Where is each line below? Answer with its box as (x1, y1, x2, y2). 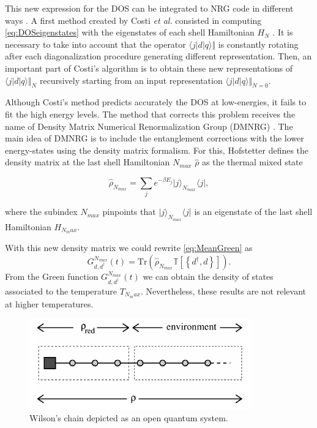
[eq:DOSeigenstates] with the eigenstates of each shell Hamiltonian (5, 26, 255, 39)
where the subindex (5, 205, 78, 218)
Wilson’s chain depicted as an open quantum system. (29, 411, 228, 424)
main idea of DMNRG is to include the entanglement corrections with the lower (5, 132, 304, 145)
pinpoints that (102, 205, 156, 218)
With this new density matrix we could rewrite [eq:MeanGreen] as (5, 241, 253, 254)
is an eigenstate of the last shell (194, 205, 313, 218)
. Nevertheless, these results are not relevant (141, 285, 306, 298)
